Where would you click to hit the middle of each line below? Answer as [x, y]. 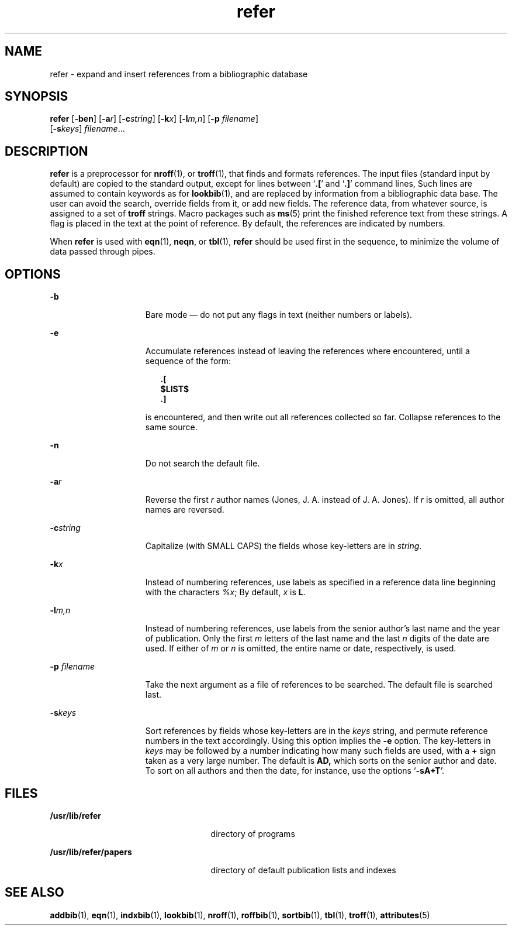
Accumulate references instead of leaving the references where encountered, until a [307, 351]
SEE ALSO [34, 893]
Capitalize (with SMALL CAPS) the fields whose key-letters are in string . [283, 546]
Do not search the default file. [203, 464]
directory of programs [253, 833]
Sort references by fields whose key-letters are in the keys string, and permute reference [316, 731]
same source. [171, 427]
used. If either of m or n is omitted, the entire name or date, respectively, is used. [301, 648]
